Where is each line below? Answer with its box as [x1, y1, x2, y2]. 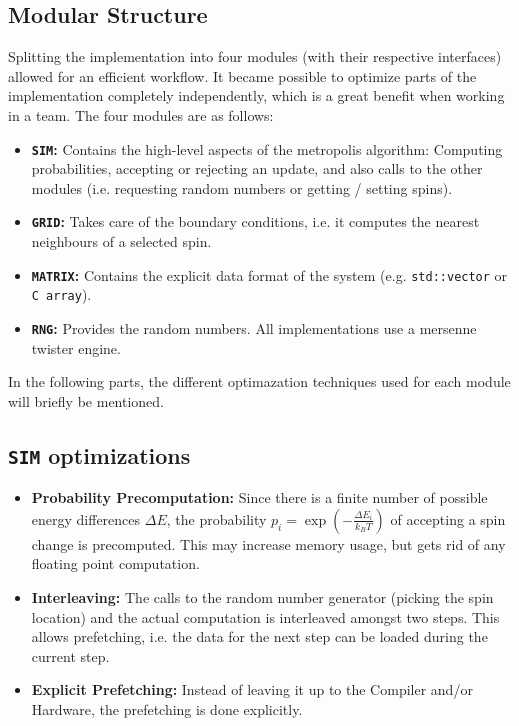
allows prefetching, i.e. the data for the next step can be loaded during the [31, 626, 488, 647]
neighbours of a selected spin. [31, 231, 212, 252]
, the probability [166, 508, 267, 529]
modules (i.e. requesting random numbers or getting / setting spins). [31, 177, 453, 198]
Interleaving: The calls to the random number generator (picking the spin [31, 586, 494, 607]
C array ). [31, 284, 92, 305]
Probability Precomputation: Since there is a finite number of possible [31, 487, 488, 508]
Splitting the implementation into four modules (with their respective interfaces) [8, 46, 502, 67]
